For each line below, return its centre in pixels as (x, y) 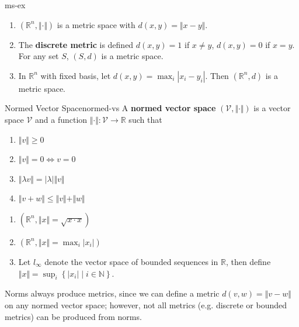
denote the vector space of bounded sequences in (131, 261)
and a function (61, 119)
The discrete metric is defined (76, 44)
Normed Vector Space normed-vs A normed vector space (110, 108)
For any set (39, 56)
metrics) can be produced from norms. (73, 316)
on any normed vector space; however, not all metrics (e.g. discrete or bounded (146, 304)
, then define (248, 261)
